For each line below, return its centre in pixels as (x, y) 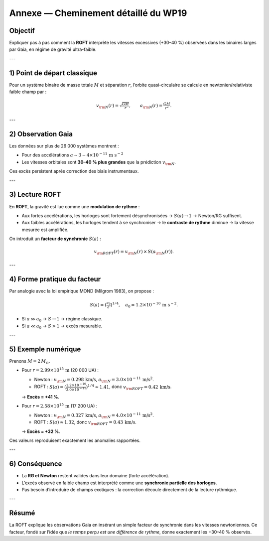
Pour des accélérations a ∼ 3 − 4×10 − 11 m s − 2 (72, 155)
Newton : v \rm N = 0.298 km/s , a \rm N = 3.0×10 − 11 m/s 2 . (94, 380)
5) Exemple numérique (45, 349)
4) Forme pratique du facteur (55, 279)
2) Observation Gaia (41, 134)
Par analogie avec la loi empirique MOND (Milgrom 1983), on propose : (82, 291)
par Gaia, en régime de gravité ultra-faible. (53, 49)
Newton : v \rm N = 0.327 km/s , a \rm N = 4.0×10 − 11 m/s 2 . (94, 415)
